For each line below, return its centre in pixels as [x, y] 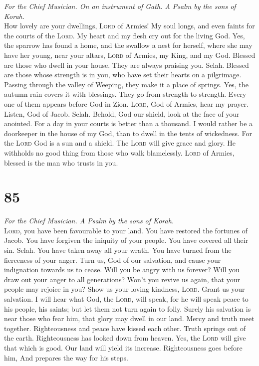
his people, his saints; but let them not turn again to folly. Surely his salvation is [128, 308]
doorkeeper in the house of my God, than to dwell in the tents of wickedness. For [128, 133]
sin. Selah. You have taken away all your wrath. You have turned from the [118, 250]
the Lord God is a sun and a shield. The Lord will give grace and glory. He [120, 143]
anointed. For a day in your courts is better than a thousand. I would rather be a [129, 123]
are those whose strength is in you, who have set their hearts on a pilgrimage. [123, 75]
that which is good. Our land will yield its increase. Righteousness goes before [123, 347]
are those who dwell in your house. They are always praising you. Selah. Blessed [127, 65]
